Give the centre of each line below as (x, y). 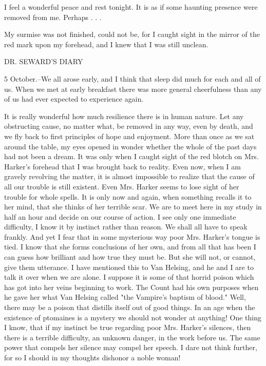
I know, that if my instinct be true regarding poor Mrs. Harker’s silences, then (128, 327)
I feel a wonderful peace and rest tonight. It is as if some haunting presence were (131, 7)
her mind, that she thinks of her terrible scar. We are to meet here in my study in (133, 207)
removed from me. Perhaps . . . (53, 17)
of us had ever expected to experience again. (74, 99)
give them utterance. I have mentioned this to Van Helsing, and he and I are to (129, 267)
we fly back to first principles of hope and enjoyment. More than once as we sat (129, 136)
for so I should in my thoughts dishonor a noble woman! (92, 357)
